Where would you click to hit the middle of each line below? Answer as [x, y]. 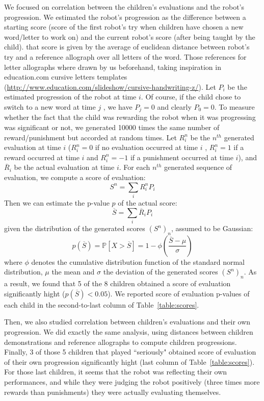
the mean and [73, 272]
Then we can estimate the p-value [57, 202]
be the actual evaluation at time [64, 167]
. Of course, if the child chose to [191, 97]
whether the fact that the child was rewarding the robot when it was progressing [130, 117]
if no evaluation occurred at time [147, 147]
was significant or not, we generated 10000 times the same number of [112, 127]
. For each [135, 167]
